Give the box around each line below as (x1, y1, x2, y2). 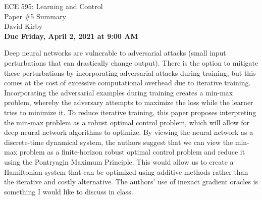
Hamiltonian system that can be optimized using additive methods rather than (4, 166, 248, 177)
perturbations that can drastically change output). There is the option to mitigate (4, 57, 258, 68)
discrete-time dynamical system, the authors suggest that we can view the (4, 136, 233, 147)
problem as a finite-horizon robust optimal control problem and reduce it (19, 146, 245, 157)
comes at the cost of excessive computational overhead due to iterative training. (4, 77, 251, 88)
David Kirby (4, 21, 43, 31)
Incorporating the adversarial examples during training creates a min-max (4, 87, 233, 97)
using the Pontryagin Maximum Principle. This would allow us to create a (4, 156, 234, 167)
